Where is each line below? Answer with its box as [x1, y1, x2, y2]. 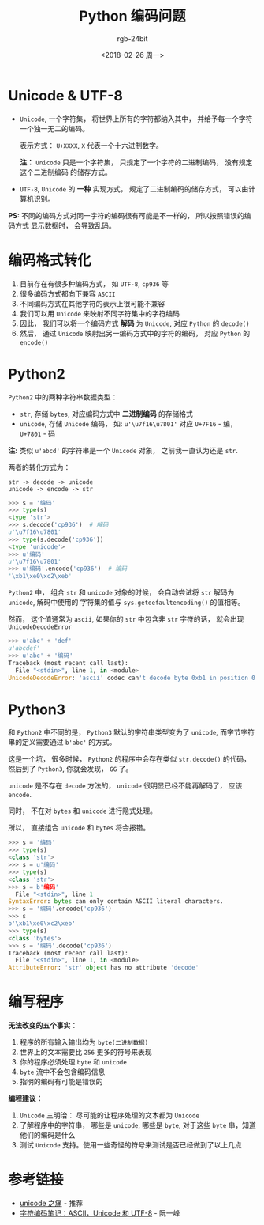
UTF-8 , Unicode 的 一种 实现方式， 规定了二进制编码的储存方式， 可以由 [19, 183, 249, 194]
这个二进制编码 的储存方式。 [19, 167, 112, 176]
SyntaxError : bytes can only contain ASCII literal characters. [8, 898, 224, 906]
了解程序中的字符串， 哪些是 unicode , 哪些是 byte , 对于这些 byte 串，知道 [19, 1121, 256, 1130]
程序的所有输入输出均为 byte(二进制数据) [19, 1038, 149, 1047]
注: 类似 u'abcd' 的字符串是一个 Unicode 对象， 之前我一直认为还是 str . [8, 445, 239, 455]
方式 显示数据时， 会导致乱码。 [14, 221, 116, 230]
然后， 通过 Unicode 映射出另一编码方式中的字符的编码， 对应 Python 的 [19, 328, 251, 338]
